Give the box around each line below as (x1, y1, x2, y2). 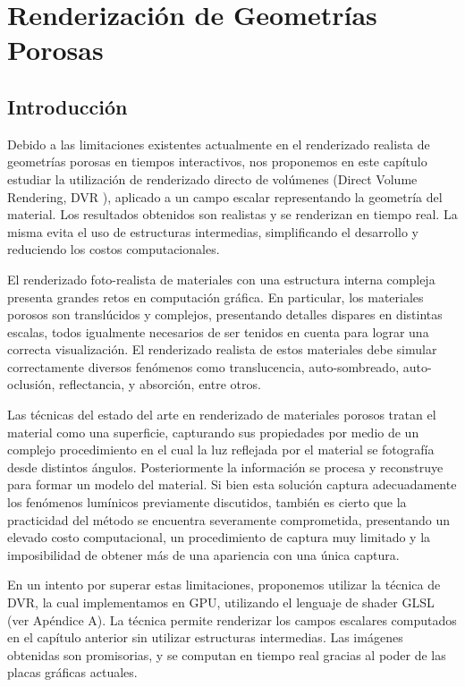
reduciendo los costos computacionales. (7, 240, 220, 259)
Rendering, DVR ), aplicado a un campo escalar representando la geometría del (7, 187, 443, 206)
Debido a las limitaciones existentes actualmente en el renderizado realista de (7, 134, 430, 153)
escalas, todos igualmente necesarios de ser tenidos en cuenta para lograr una (7, 322, 429, 341)
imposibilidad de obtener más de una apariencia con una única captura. (7, 545, 400, 564)
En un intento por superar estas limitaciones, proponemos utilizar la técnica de (7, 575, 441, 594)
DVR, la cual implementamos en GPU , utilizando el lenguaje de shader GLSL (7, 593, 435, 612)
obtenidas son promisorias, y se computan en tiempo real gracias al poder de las (7, 645, 446, 664)
